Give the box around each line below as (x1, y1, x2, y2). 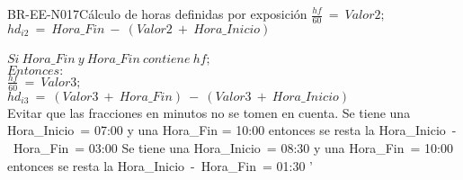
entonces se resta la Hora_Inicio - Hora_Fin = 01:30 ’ (7, 156, 314, 175)
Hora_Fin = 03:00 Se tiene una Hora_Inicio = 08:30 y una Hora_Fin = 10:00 (13, 138, 453, 157)
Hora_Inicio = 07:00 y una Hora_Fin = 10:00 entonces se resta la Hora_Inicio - (7, 121, 457, 139)
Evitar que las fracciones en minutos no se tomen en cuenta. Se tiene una (7, 103, 411, 121)
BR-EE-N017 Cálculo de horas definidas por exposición (7, 4, 307, 22)
